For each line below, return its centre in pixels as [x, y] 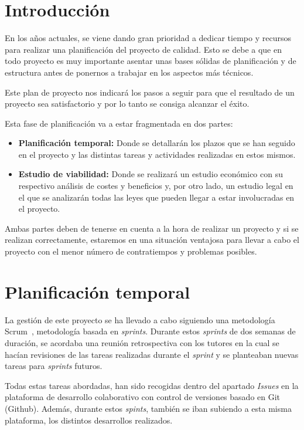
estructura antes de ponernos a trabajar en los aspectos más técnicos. [129, 72]
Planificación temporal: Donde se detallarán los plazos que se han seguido [157, 143]
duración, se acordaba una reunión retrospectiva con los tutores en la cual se [142, 342]
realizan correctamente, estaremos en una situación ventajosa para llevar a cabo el [152, 240]
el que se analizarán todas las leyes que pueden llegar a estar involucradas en [156, 197]
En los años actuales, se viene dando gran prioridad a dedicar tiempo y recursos [148, 38]
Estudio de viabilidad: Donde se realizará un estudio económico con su [151, 174]
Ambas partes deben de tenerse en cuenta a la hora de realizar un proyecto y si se [152, 228]
